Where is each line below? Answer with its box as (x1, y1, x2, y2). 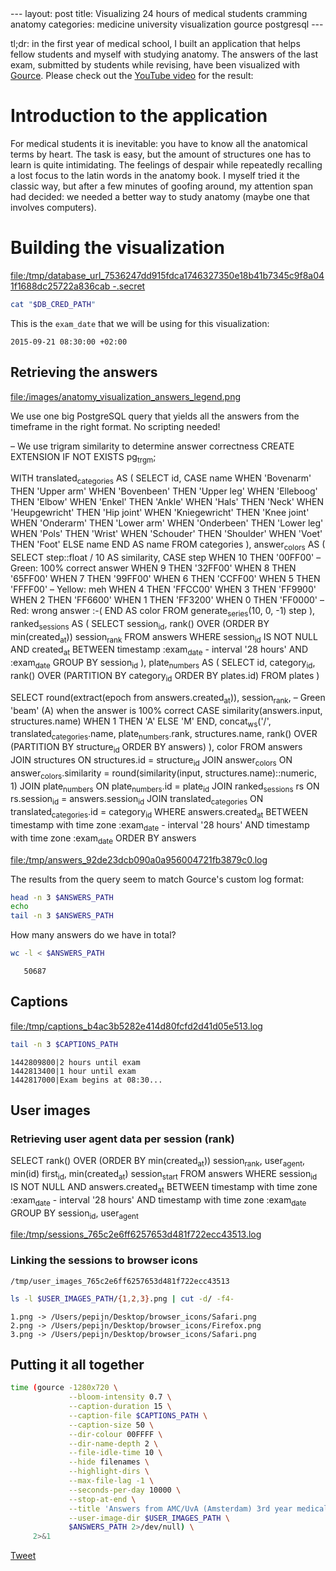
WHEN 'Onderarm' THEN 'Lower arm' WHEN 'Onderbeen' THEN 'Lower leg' (10, 517, 324, 529)
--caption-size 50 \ (68, 1420, 155, 1430)
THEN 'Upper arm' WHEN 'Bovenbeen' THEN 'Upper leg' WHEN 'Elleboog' (10, 485, 318, 497)
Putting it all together (10, 1356, 145, 1373)
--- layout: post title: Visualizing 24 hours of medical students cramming (10, 8, 308, 19)
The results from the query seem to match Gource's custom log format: (10, 873, 305, 885)
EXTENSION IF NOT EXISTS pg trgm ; (10, 450, 157, 465)
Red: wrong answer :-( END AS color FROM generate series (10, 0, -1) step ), (10, 604, 316, 619)
